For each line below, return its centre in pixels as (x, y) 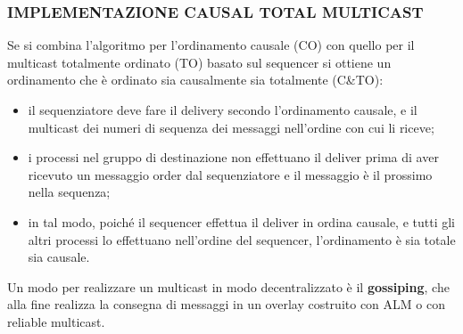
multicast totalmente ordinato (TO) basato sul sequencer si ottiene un (199, 62)
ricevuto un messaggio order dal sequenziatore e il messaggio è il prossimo (230, 174)
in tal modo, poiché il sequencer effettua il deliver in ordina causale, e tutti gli (242, 221)
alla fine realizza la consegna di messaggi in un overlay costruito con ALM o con (226, 304)
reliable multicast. (56, 321)
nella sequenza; (69, 192)
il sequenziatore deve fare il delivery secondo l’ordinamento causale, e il (223, 110)
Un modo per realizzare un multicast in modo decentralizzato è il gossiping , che (228, 286)
